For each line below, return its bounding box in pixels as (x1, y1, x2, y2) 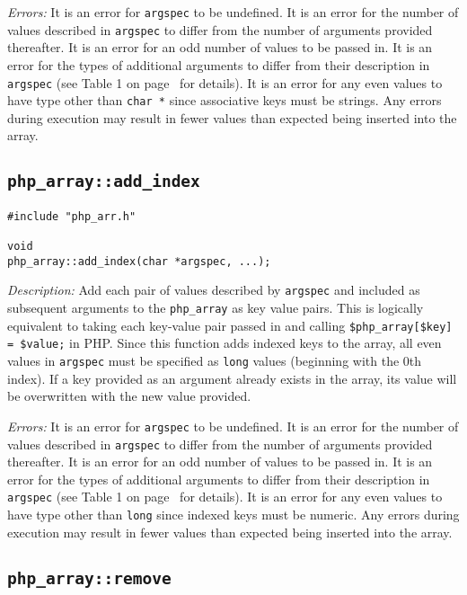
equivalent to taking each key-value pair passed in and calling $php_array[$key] (7, 315, 453, 334)
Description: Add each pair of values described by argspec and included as (7, 280, 420, 299)
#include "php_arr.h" (7, 209, 137, 223)
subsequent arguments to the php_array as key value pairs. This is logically (7, 298, 424, 317)
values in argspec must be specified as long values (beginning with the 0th (7, 351, 422, 370)
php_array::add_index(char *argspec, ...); (7, 254, 271, 268)
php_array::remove (7, 568, 172, 588)
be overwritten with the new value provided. (7, 386, 251, 405)
